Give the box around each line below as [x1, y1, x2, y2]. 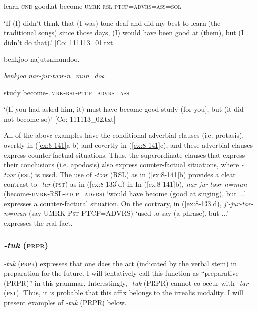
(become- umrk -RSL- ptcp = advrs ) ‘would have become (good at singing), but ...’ [4, 188, 246, 198]
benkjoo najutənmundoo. [4, 54, 80, 64]
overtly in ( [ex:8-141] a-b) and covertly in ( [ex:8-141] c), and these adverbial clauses [4, 139, 253, 150]
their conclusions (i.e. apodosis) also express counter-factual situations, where [4, 159, 239, 170]
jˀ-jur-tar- [224, 198, 253, 208]
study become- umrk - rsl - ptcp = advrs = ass [4, 87, 129, 97]
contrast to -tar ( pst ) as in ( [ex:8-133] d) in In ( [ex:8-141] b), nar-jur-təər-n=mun [4, 179, 247, 189]
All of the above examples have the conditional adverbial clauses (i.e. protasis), [4, 130, 244, 140]
